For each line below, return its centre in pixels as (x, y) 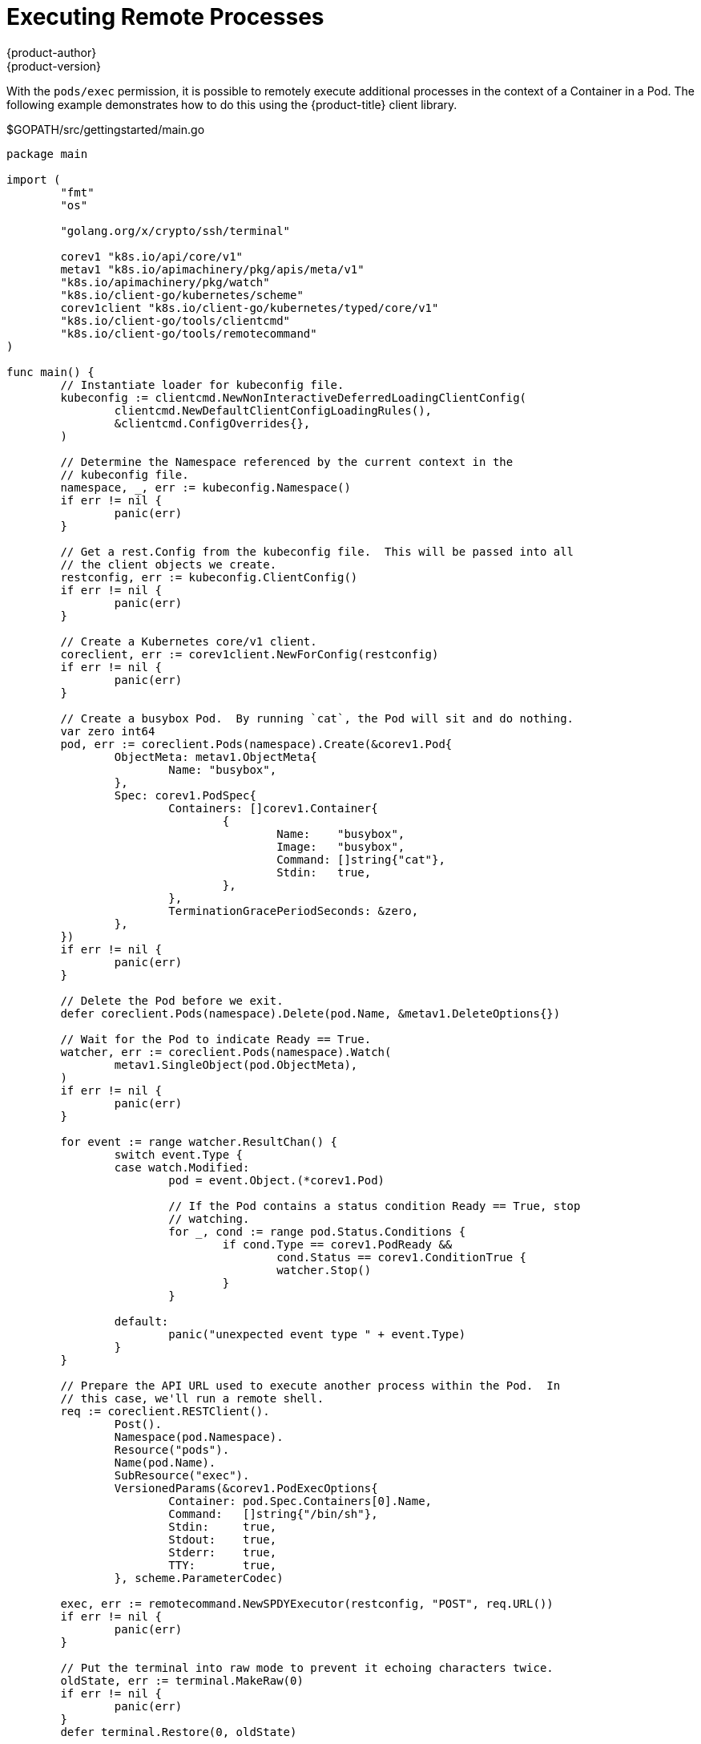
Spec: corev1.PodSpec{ (185, 795)
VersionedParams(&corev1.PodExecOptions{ (246, 1488)
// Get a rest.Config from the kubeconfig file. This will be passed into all (317, 551)
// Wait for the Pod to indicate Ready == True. (216, 1039)
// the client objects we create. (169, 564)
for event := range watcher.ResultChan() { (199, 1141)
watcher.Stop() (324, 1270)
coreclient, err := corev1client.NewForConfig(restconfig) (250, 654)
